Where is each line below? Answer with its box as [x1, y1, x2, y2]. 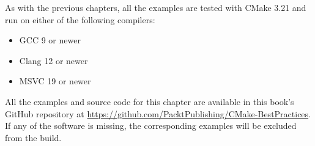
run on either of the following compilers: [5, 13, 155, 26]
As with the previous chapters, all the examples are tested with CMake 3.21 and [5, 1, 306, 13]
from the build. [5, 131, 62, 144]
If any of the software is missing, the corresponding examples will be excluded [5, 119, 297, 132]
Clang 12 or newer [19, 54, 88, 67]
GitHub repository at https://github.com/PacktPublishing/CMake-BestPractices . [5, 107, 311, 120]
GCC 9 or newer [19, 34, 81, 46]
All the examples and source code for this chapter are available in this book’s [5, 95, 294, 108]
